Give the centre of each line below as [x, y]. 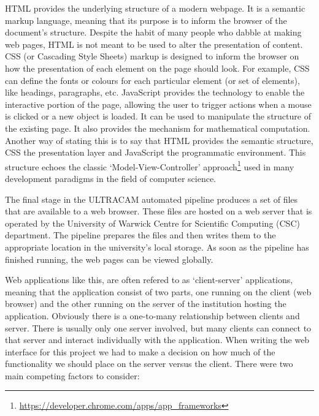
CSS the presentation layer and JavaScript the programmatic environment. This [156, 152]
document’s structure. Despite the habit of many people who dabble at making [153, 32]
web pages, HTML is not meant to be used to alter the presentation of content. [154, 44]
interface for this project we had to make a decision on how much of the [140, 351]
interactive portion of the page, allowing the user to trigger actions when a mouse [158, 104]
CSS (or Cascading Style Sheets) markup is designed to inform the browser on [152, 56]
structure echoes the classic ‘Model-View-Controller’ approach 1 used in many [150, 165]
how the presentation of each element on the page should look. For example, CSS [157, 68]
